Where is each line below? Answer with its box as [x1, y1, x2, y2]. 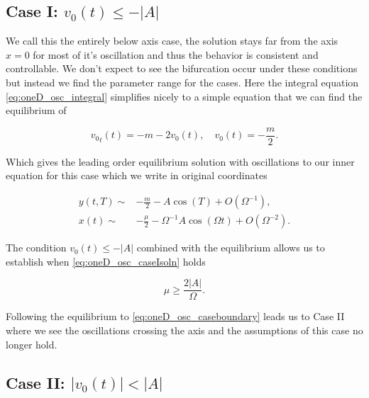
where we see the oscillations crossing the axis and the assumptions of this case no [6, 322, 363, 337]
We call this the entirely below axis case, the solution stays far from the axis [6, 33, 338, 48]
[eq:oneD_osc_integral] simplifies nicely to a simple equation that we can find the [6, 89, 363, 103]
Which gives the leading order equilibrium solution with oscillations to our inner [6, 154, 355, 169]
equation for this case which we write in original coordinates [6, 168, 268, 183]
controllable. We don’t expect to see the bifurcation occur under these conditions [6, 61, 358, 76]
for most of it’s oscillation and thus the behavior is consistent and [33, 47, 319, 62]
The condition [6, 240, 67, 255]
